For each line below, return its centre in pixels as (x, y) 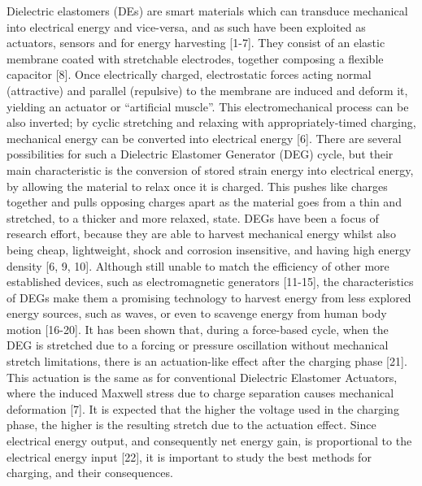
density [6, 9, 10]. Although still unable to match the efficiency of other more (198, 265)
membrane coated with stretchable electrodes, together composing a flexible (195, 58)
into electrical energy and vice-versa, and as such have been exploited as (186, 26)
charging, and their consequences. (90, 473)
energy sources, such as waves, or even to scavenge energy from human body (197, 313)
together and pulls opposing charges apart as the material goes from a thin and (204, 202)
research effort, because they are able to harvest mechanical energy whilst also (201, 234)
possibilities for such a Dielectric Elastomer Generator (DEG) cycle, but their (200, 154)
